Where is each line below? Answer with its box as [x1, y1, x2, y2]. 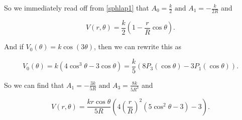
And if [4, 41, 24, 52]
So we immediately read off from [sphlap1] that [4, 3, 149, 13]
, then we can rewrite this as [93, 41, 182, 52]
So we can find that [4, 79, 64, 90]
